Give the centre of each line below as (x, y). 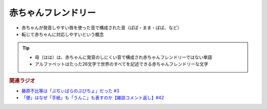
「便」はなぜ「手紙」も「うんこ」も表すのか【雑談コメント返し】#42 (93, 98)
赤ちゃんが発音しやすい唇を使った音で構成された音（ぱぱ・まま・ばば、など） (102, 28)
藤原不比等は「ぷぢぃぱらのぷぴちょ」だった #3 (70, 91)
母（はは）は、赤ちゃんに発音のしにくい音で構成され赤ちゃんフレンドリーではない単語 (123, 57)
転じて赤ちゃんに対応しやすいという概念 (63, 34)
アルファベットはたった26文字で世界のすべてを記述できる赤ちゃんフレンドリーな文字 (122, 64)
